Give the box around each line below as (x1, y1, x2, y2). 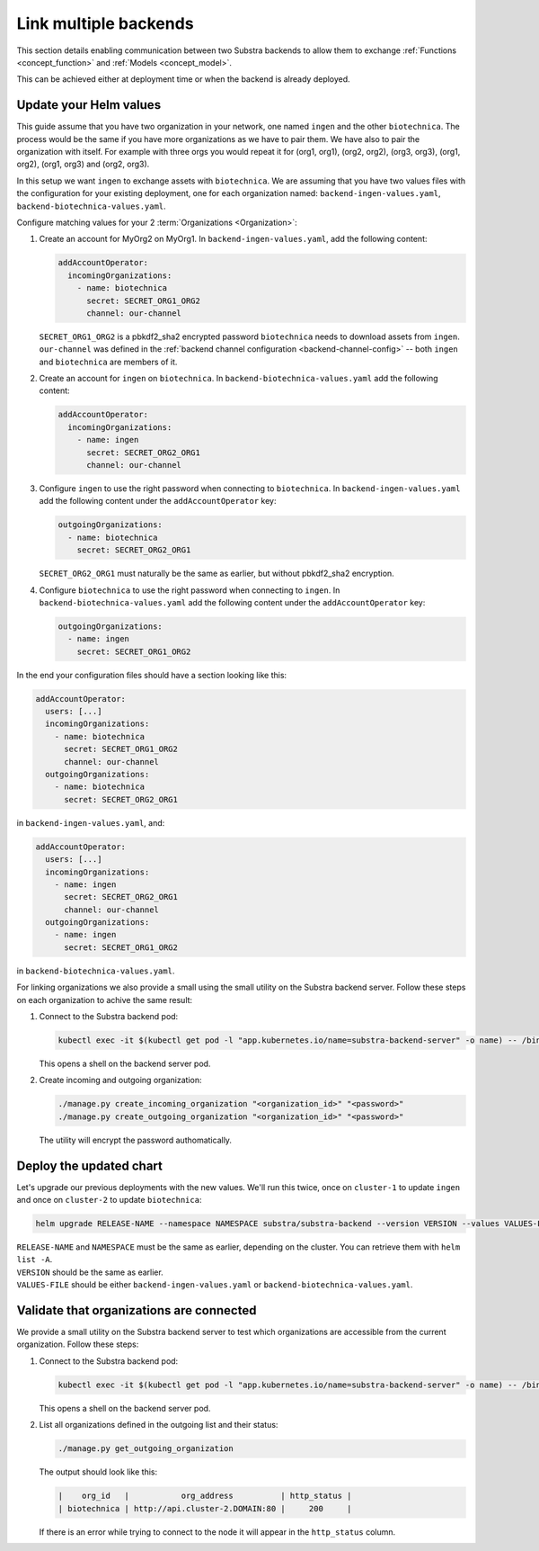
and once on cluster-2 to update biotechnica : (16, 1195, 202, 1206)
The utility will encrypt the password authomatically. (39, 1134, 233, 1145)
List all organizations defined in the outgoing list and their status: (39, 1420, 278, 1430)
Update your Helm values (16, 97, 162, 112)
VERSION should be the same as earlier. (16, 1267, 163, 1278)
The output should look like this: (39, 1466, 157, 1477)
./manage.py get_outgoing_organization (57, 1444, 234, 1454)
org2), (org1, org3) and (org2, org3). (16, 158, 150, 170)
